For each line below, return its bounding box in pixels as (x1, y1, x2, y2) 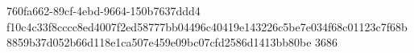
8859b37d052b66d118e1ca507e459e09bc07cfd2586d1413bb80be (6, 34, 312, 51)
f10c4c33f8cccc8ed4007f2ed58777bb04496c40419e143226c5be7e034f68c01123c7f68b (6, 18, 408, 35)
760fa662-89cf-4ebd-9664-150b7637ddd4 (6, 2, 201, 18)
